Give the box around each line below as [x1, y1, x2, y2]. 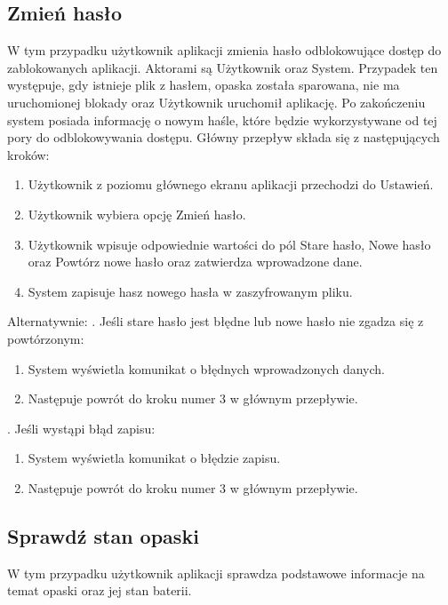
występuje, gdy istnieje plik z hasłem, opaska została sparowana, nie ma [7, 76, 400, 94]
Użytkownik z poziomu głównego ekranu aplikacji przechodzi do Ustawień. [28, 175, 434, 194]
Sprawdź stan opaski [7, 521, 199, 549]
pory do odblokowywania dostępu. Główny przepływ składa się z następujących [7, 128, 440, 147]
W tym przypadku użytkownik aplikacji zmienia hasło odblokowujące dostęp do [7, 41, 442, 60]
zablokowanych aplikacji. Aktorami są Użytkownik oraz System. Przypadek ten [7, 58, 438, 76]
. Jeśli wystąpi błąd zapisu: [7, 418, 156, 437]
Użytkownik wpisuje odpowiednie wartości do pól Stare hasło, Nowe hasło [28, 235, 431, 253]
